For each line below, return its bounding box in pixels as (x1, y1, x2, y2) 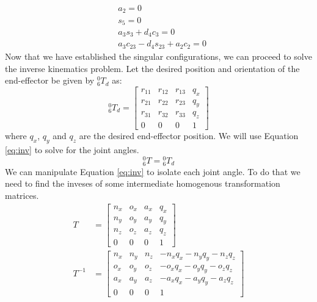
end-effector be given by (5, 74, 95, 87)
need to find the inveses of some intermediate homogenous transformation (5, 177, 280, 190)
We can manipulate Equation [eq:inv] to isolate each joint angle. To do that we (5, 165, 301, 178)
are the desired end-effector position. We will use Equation (79, 129, 299, 142)
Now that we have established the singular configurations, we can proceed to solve (5, 49, 312, 62)
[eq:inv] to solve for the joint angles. (5, 143, 139, 156)
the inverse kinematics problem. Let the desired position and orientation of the (5, 62, 300, 74)
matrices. (5, 189, 39, 202)
